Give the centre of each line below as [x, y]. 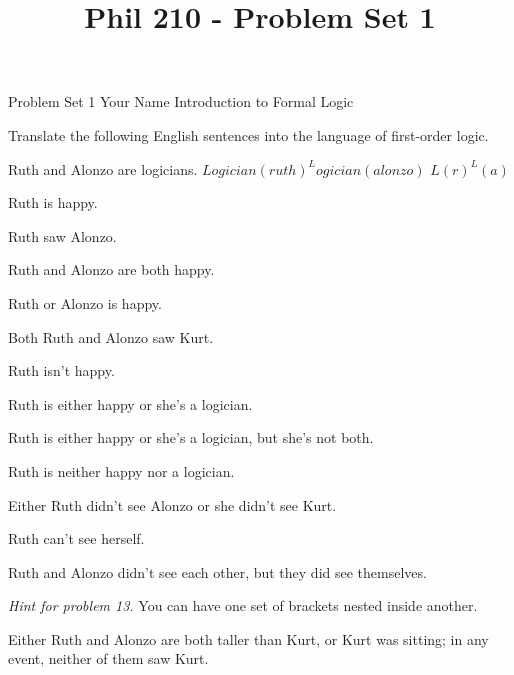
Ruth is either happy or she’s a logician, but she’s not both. [191, 437]
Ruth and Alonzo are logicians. [103, 168]
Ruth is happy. [53, 202]
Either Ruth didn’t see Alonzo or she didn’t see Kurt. [172, 504]
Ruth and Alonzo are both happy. [111, 269]
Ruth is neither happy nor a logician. [121, 470]
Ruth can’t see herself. [76, 538]
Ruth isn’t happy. [61, 370]
